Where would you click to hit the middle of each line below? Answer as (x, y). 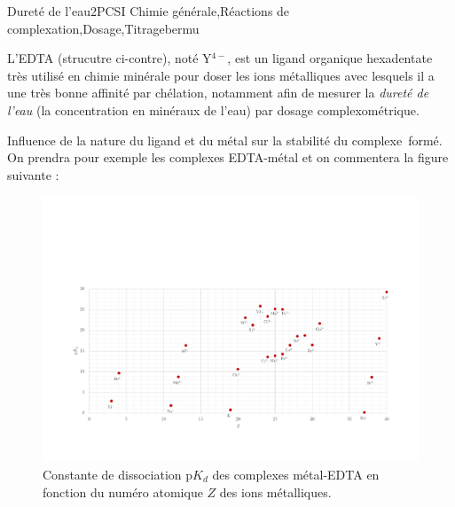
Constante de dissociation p (118, 474)
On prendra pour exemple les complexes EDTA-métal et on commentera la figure (228, 157)
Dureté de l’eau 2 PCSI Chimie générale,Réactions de (149, 11)
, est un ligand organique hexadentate (330, 58)
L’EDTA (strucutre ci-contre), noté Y (110, 58)
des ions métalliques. (275, 491)
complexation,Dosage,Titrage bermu (103, 28)
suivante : (33, 174)
